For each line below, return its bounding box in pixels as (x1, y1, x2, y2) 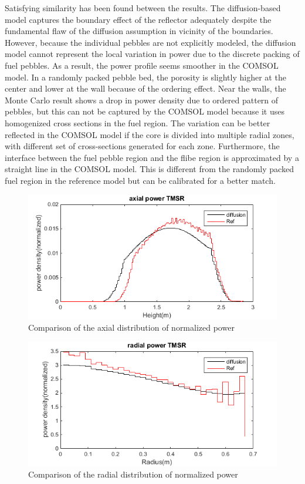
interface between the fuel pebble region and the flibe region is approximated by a (5, 151, 299, 163)
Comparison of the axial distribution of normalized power (28, 321, 235, 334)
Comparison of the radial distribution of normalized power (28, 468, 238, 480)
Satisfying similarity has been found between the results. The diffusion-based (5, 2, 281, 14)
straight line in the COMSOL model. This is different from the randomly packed (5, 163, 294, 175)
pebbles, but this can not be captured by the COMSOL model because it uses (5, 105, 285, 117)
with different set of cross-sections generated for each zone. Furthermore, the (5, 140, 280, 152)
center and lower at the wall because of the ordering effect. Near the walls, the (5, 82, 286, 95)
